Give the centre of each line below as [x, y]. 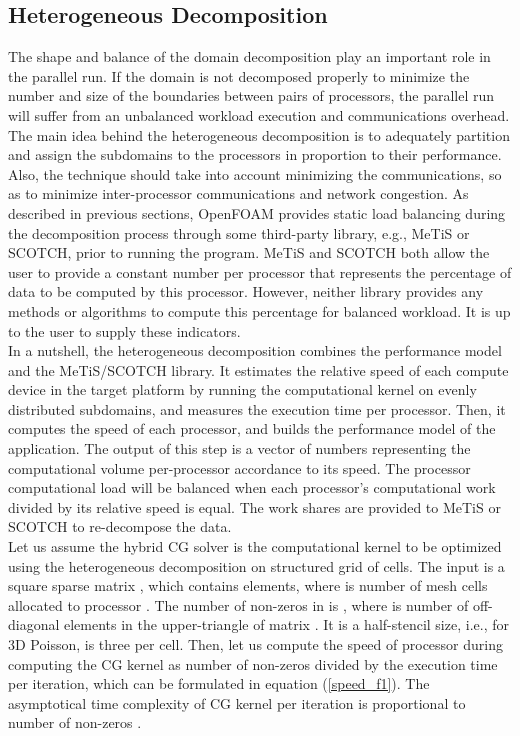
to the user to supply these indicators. [124, 330]
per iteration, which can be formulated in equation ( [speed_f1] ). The [219, 683]
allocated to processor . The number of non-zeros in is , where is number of [238, 604]
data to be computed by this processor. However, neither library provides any [246, 291]
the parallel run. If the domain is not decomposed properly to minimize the [239, 75]
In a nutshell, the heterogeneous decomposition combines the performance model [255, 350]
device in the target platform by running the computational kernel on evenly [242, 389]
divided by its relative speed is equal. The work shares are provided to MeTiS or [254, 506]
